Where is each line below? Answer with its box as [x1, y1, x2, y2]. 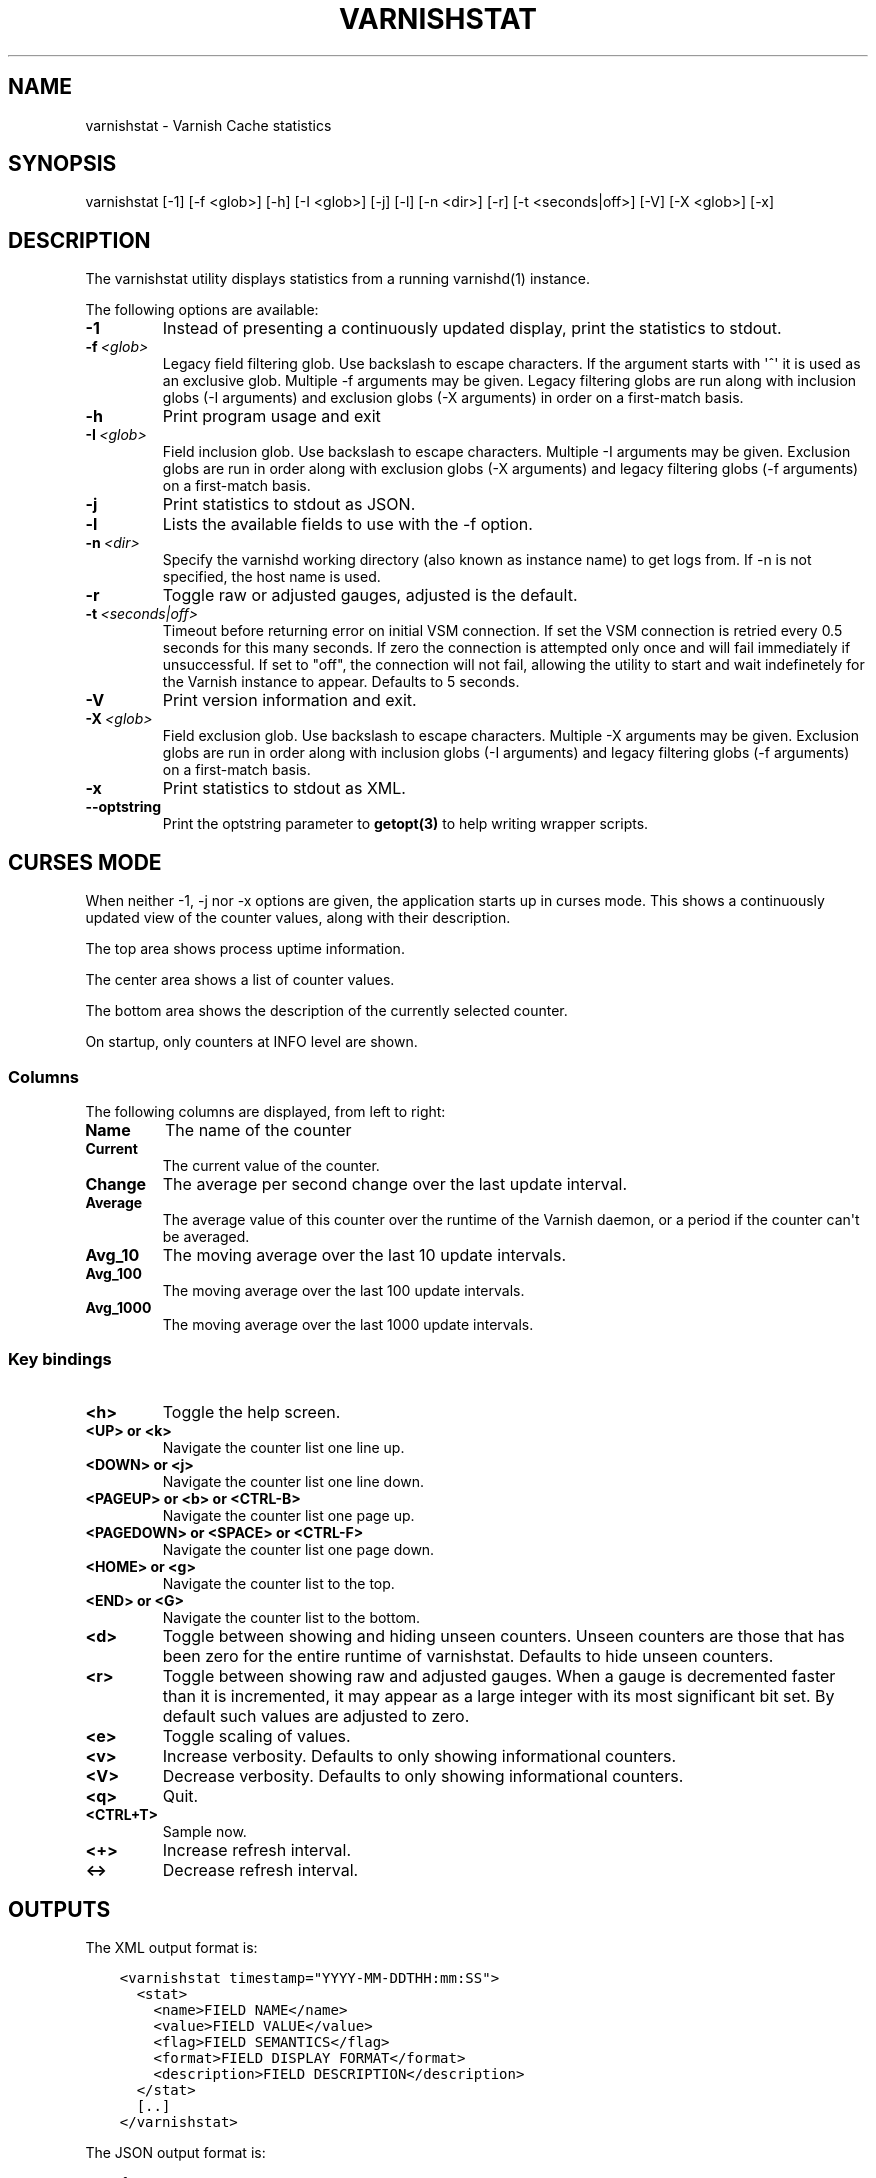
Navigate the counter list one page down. [162, 1540, 435, 1558]
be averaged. [162, 1227, 250, 1245]
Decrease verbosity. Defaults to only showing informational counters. [162, 1765, 684, 1786]
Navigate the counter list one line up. [162, 1438, 405, 1456]
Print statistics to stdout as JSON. [162, 494, 416, 515]
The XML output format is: [85, 1939, 258, 1957]
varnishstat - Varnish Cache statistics [85, 116, 332, 134]
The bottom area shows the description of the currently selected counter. [85, 1002, 568, 1020]
